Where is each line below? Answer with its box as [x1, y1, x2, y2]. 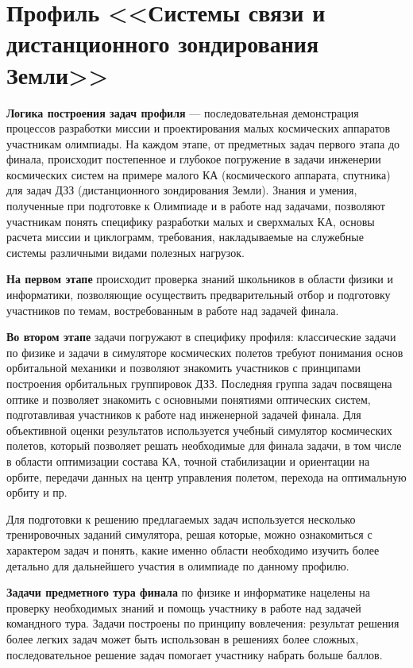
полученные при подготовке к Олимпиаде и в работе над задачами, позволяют [6, 198, 385, 214]
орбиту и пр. [6, 484, 68, 501]
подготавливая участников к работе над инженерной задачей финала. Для [6, 406, 361, 423]
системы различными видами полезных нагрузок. [6, 244, 245, 260]
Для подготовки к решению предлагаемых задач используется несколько [6, 510, 356, 527]
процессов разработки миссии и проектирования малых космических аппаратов [6, 120, 391, 136]
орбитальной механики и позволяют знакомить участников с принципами [6, 359, 361, 376]
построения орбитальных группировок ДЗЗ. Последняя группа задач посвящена [6, 375, 392, 391]
